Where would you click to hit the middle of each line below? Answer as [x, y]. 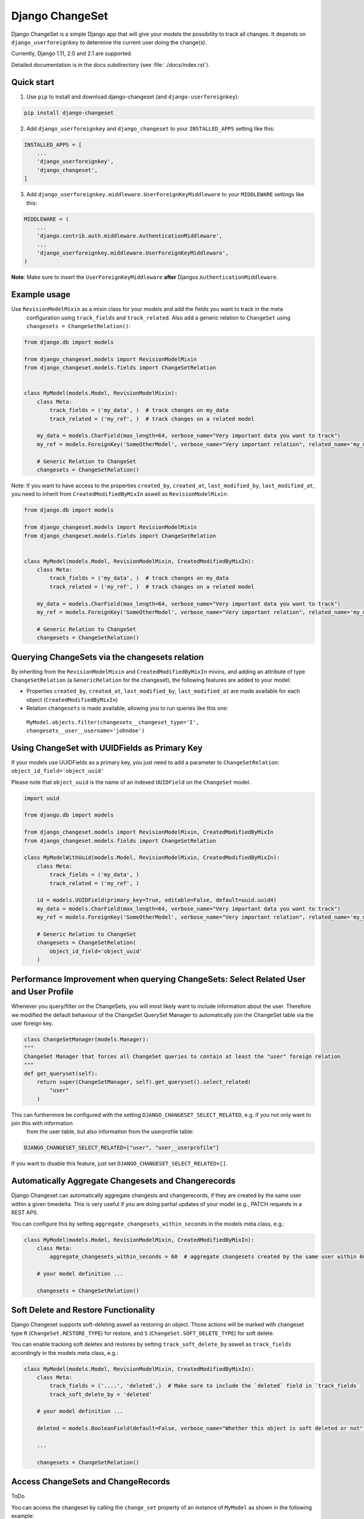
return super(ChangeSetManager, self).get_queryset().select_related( [144, 1082]
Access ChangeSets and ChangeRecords [91, 1482]
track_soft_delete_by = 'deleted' [101, 1394]
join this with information [42, 1123]
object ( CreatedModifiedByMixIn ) [72, 699]
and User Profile [42, 992]
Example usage [41, 295]
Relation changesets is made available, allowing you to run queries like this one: [127, 708]
